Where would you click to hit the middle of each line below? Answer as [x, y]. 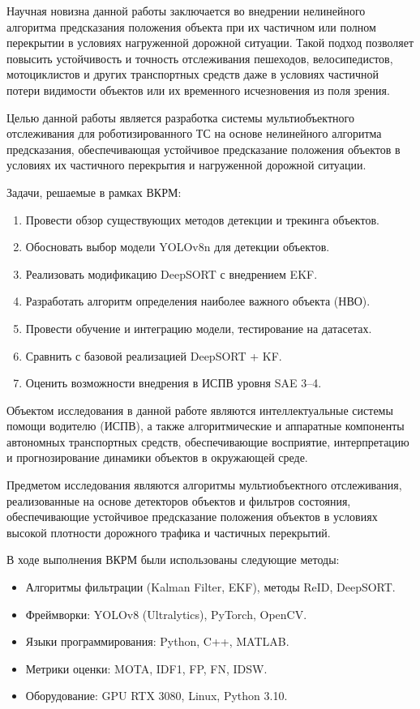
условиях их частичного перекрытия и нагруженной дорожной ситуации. [186, 165]
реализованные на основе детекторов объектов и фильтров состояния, [179, 500]
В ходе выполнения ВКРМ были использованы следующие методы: [173, 560]
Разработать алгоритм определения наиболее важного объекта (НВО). [198, 301]
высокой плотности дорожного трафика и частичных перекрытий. [169, 532]
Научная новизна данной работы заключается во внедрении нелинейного [186, 11]
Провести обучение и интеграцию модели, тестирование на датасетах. [199, 328]
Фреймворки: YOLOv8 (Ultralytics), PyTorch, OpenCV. [166, 614]
